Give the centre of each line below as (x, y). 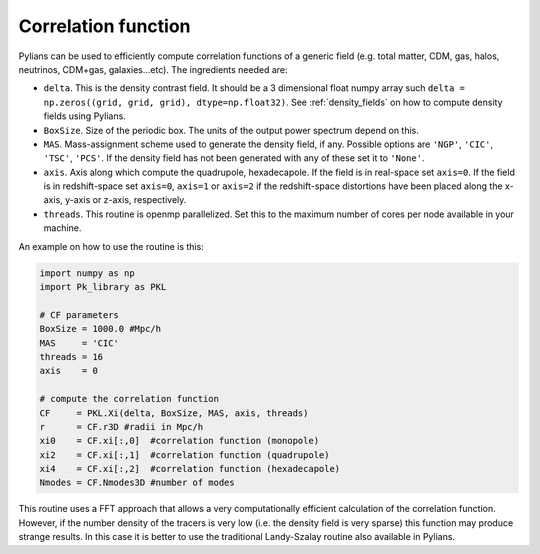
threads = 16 (71, 356)
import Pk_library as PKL (103, 286)
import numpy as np (87, 273)
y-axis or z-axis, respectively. (126, 200)
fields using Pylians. (85, 116)
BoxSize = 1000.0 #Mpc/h (100, 329)
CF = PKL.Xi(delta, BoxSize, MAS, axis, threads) (174, 413)
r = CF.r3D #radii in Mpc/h (121, 426)
